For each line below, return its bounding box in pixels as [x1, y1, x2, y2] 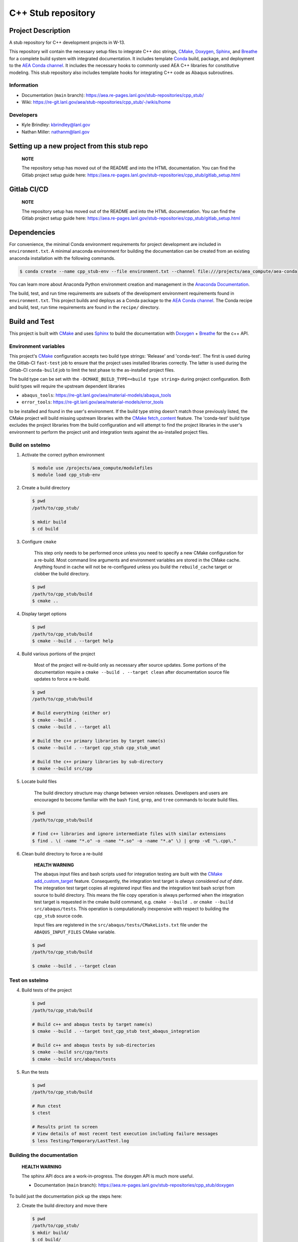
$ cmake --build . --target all [32, 724, 111, 730]
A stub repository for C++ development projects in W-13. [9, 40, 125, 46]
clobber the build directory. [34, 571, 90, 577]
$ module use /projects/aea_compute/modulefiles [32, 465, 153, 470]
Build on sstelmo [9, 441, 51, 448]
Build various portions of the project [21, 651, 95, 657]
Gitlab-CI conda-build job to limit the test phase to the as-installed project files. [9, 367, 175, 373]
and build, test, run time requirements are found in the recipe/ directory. [9, 304, 160, 310]
